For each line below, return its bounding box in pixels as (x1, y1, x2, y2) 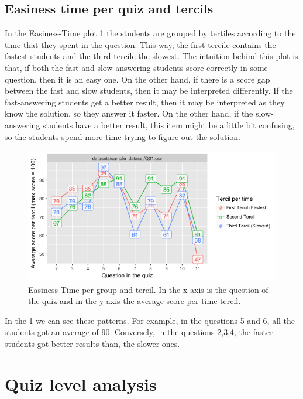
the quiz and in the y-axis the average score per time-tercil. (28, 295, 241, 307)
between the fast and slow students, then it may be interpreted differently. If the (5, 84, 293, 97)
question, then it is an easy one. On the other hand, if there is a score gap (5, 73, 270, 85)
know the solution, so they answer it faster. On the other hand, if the (5, 107, 253, 120)
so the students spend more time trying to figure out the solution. (5, 130, 241, 142)
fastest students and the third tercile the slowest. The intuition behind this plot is (5, 50, 298, 62)
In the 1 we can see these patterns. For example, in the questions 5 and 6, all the (5, 314, 295, 326)
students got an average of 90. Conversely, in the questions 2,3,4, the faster (5, 326, 273, 338)
